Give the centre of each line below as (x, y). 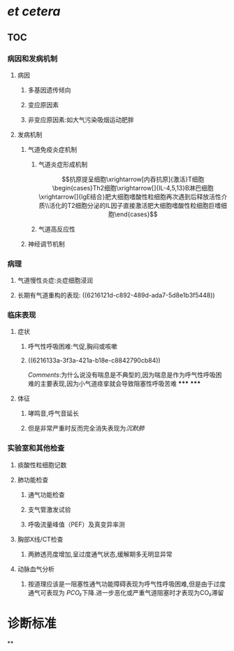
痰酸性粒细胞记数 (42, 465)
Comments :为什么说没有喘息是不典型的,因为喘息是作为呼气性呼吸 (122, 375)
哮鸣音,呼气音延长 (53, 414)
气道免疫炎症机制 (52, 149)
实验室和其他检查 (36, 448)
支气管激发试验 (49, 509)
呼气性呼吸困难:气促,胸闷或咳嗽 (72, 346)
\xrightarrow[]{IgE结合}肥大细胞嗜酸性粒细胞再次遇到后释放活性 (130, 197)
